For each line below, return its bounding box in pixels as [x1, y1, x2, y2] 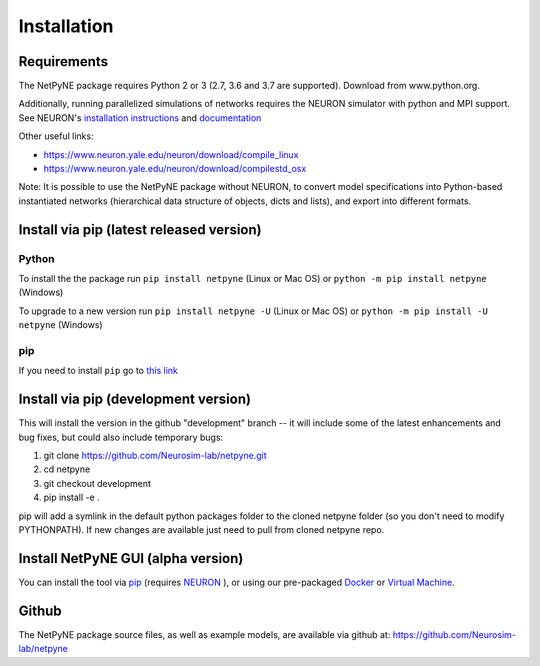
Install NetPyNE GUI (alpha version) [18, 550, 244, 567]
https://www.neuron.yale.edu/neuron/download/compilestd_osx [43, 163, 307, 175]
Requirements [18, 53, 109, 70]
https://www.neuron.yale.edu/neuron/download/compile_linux [43, 148, 299, 160]
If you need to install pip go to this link [18, 365, 179, 377]
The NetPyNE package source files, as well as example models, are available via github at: [18, 628, 391, 640]
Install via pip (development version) [18, 391, 252, 408]
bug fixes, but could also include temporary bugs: [18, 431, 224, 443]
